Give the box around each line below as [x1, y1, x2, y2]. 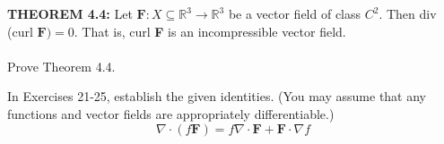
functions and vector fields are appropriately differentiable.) [7, 104, 335, 123]
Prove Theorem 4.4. [7, 56, 116, 75]
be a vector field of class [228, 4, 361, 22]
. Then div [379, 4, 437, 22]
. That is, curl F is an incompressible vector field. [74, 21, 346, 40]
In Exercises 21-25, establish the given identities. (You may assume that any [7, 87, 427, 106]
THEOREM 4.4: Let [7, 4, 133, 22]
